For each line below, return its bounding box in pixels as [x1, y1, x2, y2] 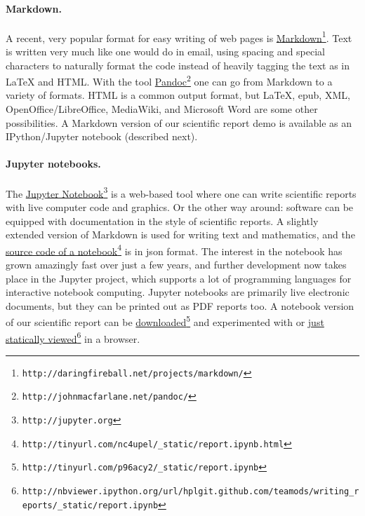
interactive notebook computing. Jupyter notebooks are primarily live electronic [6, 285, 350, 299]
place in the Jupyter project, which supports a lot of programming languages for [6, 271, 352, 285]
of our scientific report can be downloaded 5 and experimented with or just [6, 313, 324, 329]
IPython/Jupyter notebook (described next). [6, 129, 198, 144]
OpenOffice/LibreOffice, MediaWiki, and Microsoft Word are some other [6, 102, 318, 116]
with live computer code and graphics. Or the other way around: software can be [6, 199, 354, 214]
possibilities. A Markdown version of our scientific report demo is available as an [6, 115, 352, 130]
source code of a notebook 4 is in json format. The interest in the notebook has [6, 241, 343, 258]
